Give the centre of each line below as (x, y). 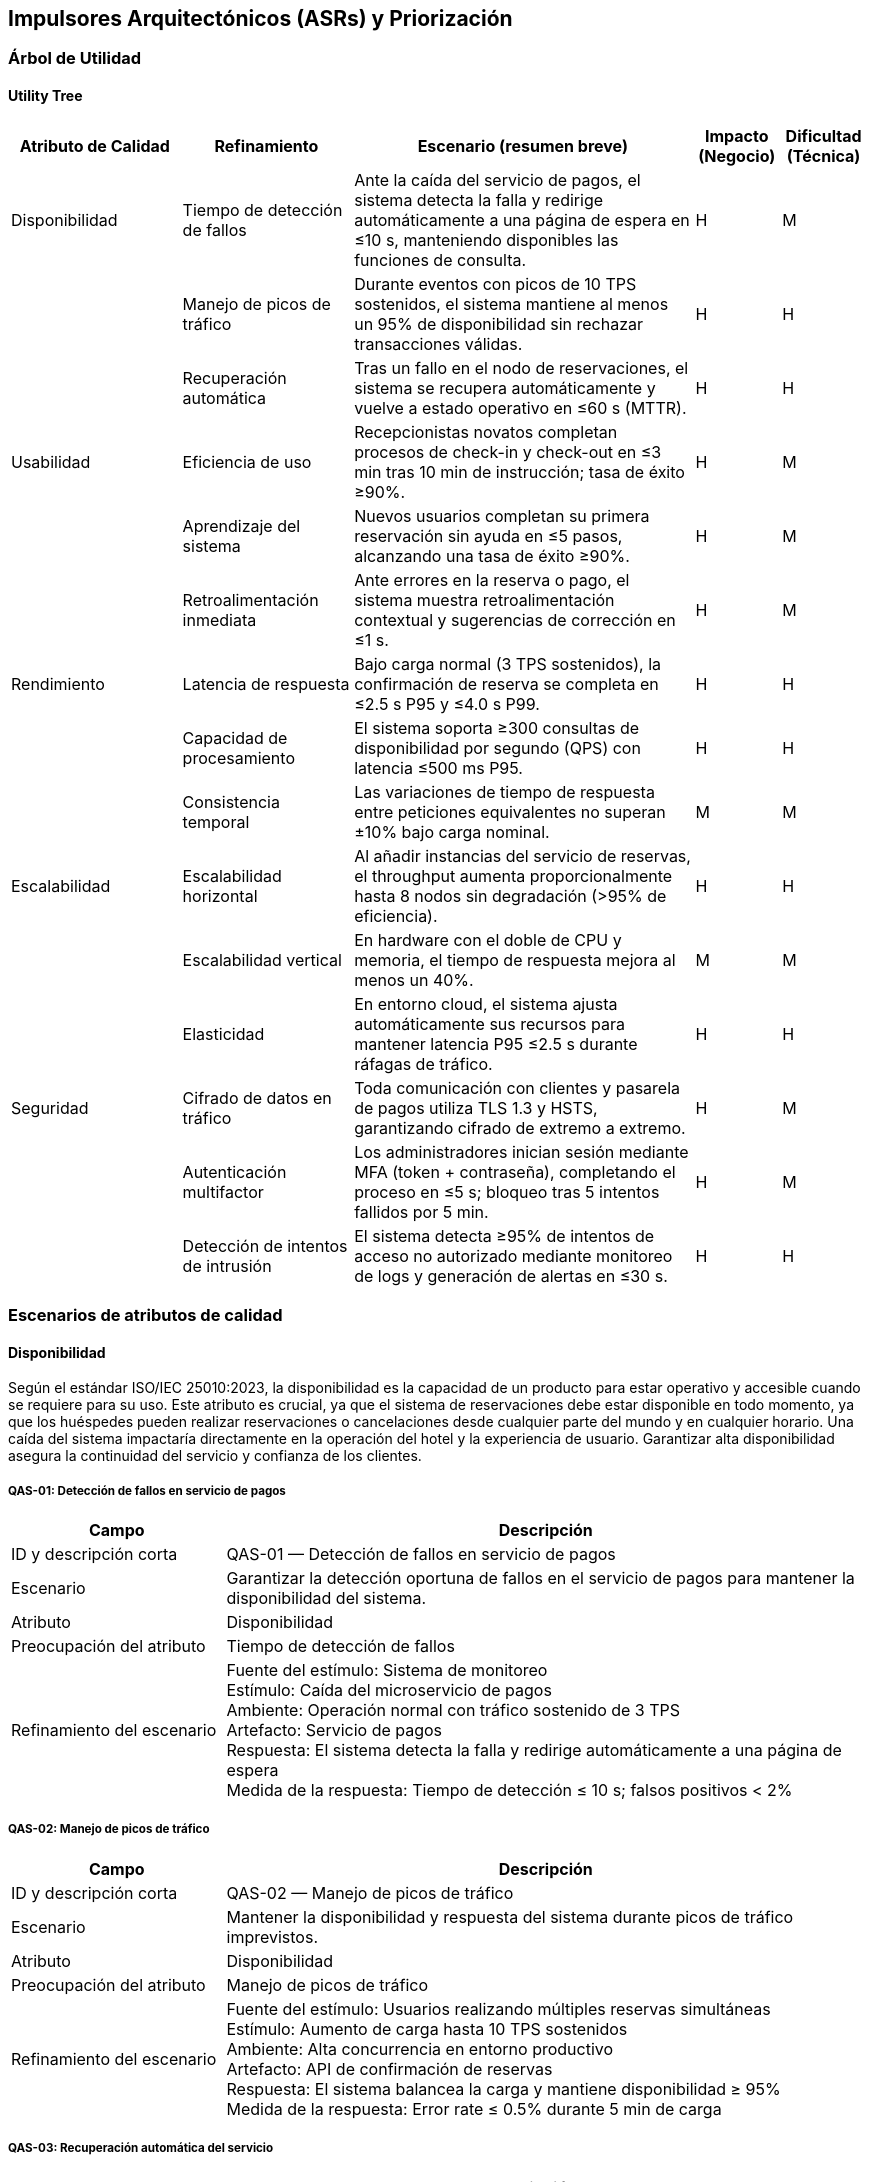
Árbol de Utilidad (75, 58)
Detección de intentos (265, 1245)
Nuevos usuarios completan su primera (502, 515)
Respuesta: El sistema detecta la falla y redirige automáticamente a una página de (534, 1750)
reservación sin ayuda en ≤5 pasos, (488, 535)
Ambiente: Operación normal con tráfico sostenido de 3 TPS (453, 1710)
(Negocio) (737, 155)
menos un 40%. (414, 979)
